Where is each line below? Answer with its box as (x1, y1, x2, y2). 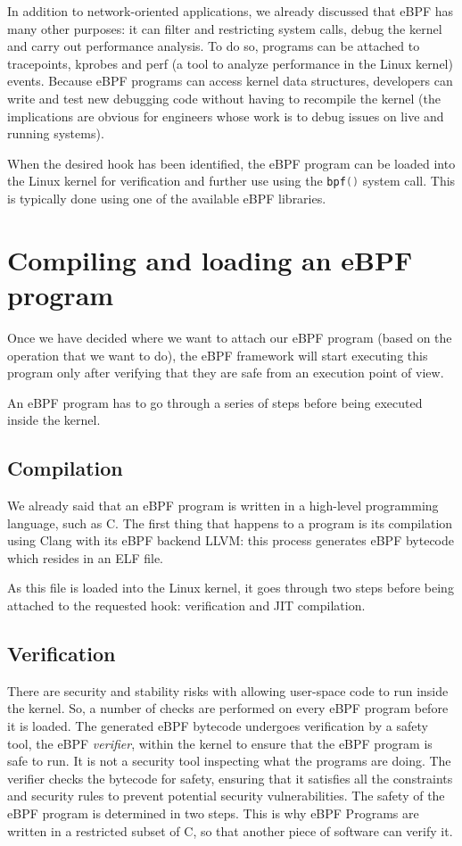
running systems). (7, 124, 104, 143)
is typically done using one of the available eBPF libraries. (7, 189, 326, 207)
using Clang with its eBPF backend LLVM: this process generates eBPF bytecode (7, 531, 455, 550)
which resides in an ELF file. (7, 548, 163, 567)
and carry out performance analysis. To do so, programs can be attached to (7, 37, 420, 55)
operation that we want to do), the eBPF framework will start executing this (7, 345, 428, 364)
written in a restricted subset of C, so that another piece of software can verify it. (7, 821, 453, 840)
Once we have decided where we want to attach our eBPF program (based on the (7, 328, 452, 346)
